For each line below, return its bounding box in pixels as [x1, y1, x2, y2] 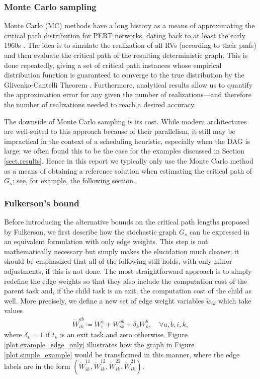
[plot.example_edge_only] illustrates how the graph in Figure [4, 339, 195, 349]
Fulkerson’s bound [4, 196, 79, 209]
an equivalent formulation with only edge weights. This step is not [4, 236, 208, 247]
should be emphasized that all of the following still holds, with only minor [4, 256, 232, 266]
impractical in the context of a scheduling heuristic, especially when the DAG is [4, 135, 250, 146]
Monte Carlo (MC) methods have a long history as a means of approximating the [4, 20, 255, 31]
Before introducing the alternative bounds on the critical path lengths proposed [4, 216, 249, 226]
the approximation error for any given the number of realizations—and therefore [4, 89, 252, 100]
